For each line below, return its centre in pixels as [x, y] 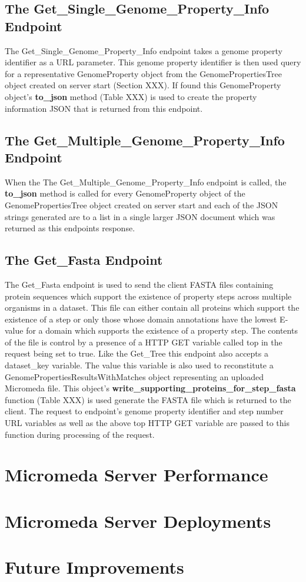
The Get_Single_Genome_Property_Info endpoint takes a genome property [144, 50]
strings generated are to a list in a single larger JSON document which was [140, 216]
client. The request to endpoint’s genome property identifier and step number [144, 411]
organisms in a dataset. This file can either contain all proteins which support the [152, 307]
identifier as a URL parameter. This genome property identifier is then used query [153, 62]
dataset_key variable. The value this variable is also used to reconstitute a [139, 365]
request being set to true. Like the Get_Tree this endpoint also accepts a [137, 353]
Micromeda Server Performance [137, 475]
